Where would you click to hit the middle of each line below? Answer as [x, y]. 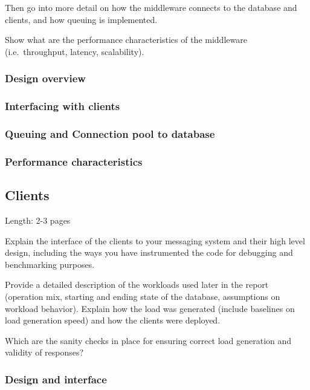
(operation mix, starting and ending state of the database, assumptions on [143, 296]
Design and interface [56, 379]
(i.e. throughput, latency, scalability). [75, 51]
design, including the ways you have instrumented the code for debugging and [149, 252]
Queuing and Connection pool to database [110, 133]
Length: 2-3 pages [38, 220]
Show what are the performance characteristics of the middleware [126, 40]
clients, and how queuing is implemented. [81, 19]
